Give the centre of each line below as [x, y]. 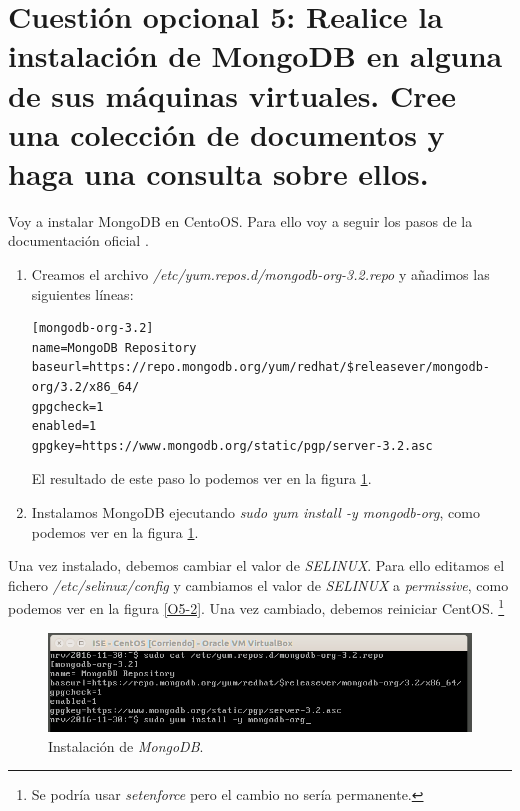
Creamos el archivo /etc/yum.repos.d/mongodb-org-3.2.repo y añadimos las [260, 274]
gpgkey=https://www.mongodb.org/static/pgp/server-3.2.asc [232, 445]
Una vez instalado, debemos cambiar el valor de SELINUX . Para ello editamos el [256, 565]
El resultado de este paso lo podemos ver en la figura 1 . [201, 478]
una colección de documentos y [226, 133]
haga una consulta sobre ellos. [218, 172]
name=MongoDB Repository [114, 347]
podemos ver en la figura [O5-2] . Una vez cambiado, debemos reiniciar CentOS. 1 [256, 607]
